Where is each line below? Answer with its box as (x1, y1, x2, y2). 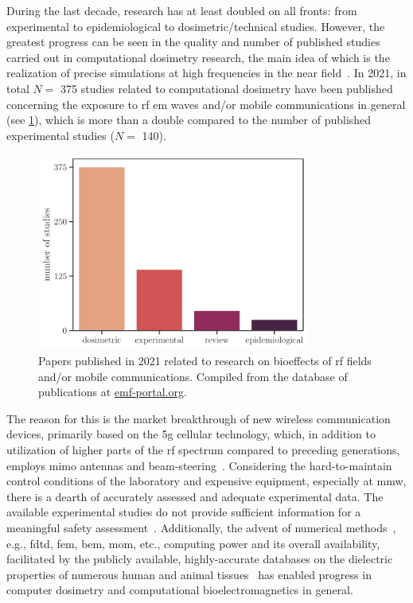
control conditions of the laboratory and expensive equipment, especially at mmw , (6, 473, 407, 489)
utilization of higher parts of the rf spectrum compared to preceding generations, (6, 441, 400, 457)
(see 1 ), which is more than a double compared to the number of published (6, 111, 372, 128)
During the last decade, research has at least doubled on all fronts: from (6, 2, 357, 18)
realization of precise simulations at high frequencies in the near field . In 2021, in (6, 64, 407, 81)
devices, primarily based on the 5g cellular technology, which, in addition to (6, 426, 376, 442)
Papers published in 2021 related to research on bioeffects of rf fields (38, 352, 372, 368)
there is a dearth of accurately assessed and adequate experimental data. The (6, 488, 384, 504)
